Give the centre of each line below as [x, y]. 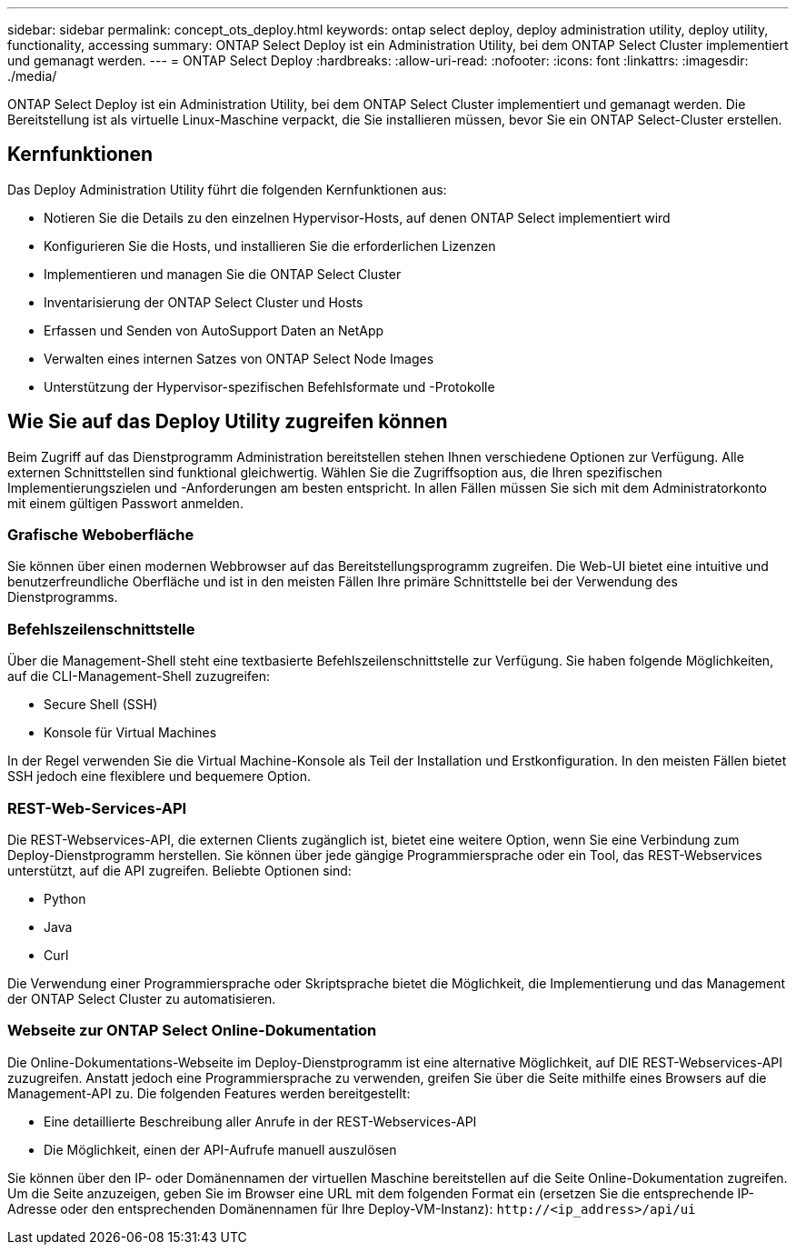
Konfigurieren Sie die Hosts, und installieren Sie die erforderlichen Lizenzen [270, 245]
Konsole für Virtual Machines [130, 733]
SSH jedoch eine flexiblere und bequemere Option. [159, 776]
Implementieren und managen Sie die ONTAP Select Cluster [223, 274]
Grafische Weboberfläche [101, 535]
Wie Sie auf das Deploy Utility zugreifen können [228, 422]
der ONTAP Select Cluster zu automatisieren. [142, 998]
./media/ [32, 76]
